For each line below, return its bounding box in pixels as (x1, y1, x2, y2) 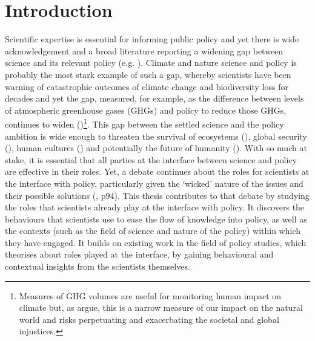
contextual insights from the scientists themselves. (5, 260, 190, 273)
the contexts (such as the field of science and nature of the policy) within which (5, 224, 300, 237)
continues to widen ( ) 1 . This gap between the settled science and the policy (5, 116, 284, 130)
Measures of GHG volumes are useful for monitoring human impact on (19, 289, 282, 302)
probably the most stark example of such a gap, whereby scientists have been (5, 68, 291, 80)
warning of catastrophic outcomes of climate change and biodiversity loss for (5, 80, 288, 93)
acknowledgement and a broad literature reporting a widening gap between (5, 44, 283, 57)
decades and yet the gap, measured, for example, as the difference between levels (5, 92, 304, 105)
